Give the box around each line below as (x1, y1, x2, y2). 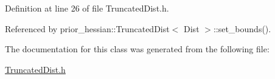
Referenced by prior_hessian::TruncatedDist (5, 22, 170, 35)
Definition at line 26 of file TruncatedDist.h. (5, 2, 169, 14)
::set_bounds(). (213, 22, 271, 35)
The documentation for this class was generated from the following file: (5, 43, 270, 55)
